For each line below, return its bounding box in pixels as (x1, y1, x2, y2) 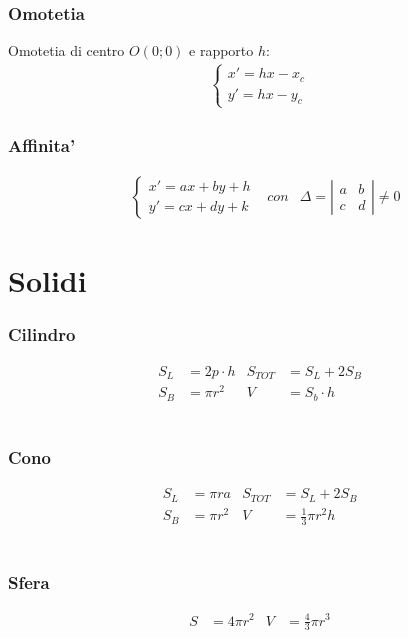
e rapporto (189, 40, 254, 61)
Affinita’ (8, 132, 76, 157)
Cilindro (8, 322, 76, 347)
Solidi (8, 260, 87, 301)
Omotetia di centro (8, 40, 125, 61)
